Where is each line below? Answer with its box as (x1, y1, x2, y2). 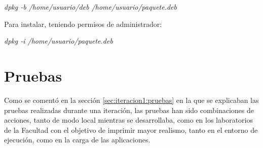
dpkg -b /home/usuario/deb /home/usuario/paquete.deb (4, 2, 177, 12)
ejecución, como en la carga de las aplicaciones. (4, 134, 151, 145)
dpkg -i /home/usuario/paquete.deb (4, 35, 113, 46)
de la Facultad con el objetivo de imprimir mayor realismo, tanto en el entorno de (4, 124, 258, 135)
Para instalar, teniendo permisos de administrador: (4, 18, 162, 29)
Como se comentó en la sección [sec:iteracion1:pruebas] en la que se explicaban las (4, 94, 259, 105)
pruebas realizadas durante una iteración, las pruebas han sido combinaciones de (4, 104, 254, 115)
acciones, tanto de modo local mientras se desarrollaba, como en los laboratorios (4, 115, 253, 125)
